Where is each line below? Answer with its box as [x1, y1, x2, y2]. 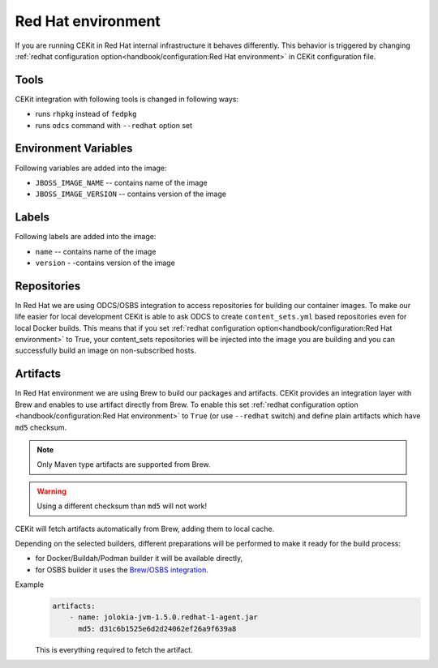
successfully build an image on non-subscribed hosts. [15, 345, 196, 356]
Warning [36, 486, 67, 496]
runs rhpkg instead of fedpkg [35, 109, 137, 119]
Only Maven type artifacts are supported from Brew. [36, 460, 211, 469]
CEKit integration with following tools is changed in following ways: [15, 94, 239, 104]
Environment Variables [15, 142, 133, 156]
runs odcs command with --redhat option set [35, 120, 193, 130]
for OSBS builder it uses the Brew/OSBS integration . [35, 564, 208, 575]
